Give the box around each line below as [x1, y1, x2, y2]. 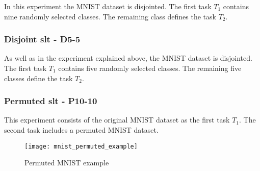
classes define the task [4, 72, 73, 83]
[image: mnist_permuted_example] [24, 142, 138, 150]
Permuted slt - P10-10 [4, 94, 97, 107]
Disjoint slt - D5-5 [4, 33, 81, 45]
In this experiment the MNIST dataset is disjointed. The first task [4, 1, 212, 11]
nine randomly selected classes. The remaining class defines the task [4, 11, 216, 21]
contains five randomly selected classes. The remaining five [58, 63, 242, 73]
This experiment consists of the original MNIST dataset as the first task [4, 114, 230, 125]
